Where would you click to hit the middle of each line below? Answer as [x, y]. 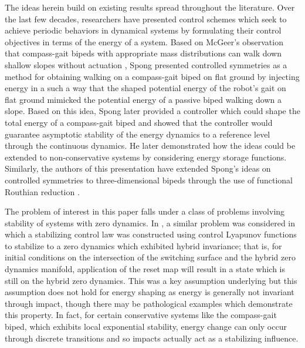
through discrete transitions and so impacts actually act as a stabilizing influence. [152, 338]
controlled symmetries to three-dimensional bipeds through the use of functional [149, 180]
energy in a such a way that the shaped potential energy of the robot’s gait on [145, 88]
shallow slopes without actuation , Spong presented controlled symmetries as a [146, 64]
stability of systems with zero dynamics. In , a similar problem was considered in [150, 222]
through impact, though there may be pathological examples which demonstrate [149, 303]
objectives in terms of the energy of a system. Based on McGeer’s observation [144, 41]
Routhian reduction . [42, 191]
